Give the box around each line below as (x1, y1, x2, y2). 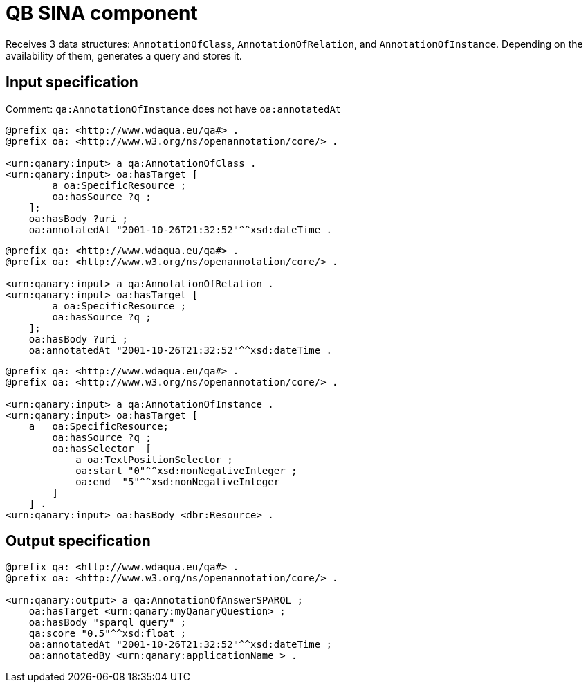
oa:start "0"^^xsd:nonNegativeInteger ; (75, 464, 297, 476)
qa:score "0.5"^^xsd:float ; (28, 628, 187, 640)
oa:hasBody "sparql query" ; (28, 617, 187, 628)
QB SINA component (6, 1, 198, 25)
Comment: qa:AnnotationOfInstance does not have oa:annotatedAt (6, 102, 342, 115)
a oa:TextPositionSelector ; (75, 453, 233, 465)
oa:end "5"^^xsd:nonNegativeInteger (75, 476, 280, 487)
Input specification (6, 73, 138, 91)
